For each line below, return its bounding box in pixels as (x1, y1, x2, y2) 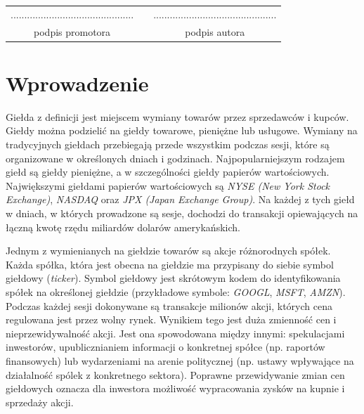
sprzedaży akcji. (6, 394, 74, 409)
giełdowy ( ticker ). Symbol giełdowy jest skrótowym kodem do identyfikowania (6, 271, 341, 285)
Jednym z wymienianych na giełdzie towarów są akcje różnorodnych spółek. (6, 243, 331, 258)
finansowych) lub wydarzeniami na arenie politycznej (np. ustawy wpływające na (6, 353, 354, 368)
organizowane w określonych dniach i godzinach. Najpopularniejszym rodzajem (6, 150, 345, 165)
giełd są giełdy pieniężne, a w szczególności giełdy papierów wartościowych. (6, 164, 330, 179)
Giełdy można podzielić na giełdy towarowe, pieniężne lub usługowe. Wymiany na (6, 123, 358, 138)
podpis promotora (34, 24, 111, 39)
